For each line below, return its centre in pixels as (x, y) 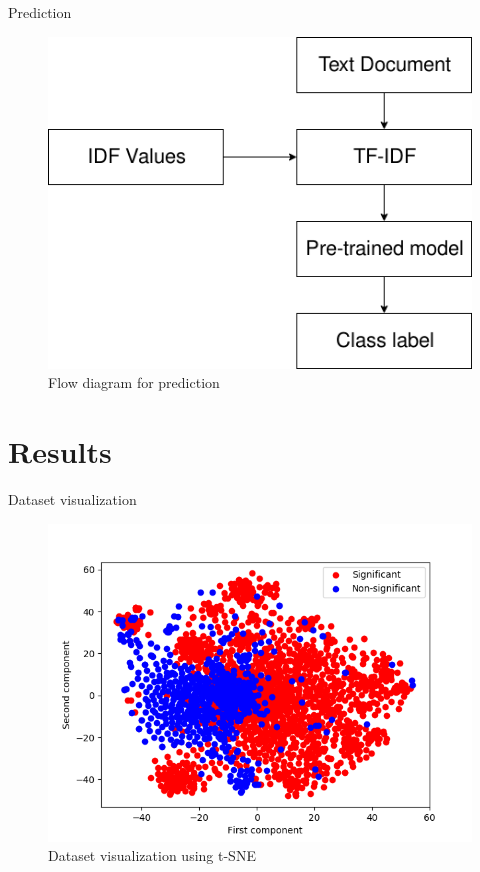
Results (60, 450)
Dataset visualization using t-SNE (152, 855)
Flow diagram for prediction (134, 382)
